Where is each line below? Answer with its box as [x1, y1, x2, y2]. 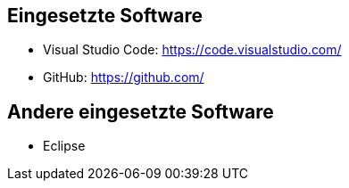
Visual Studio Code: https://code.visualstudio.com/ [43, 42, 342, 58]
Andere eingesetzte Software [7, 100, 274, 123]
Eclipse [43, 138, 86, 154]
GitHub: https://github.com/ [43, 69, 204, 86]
